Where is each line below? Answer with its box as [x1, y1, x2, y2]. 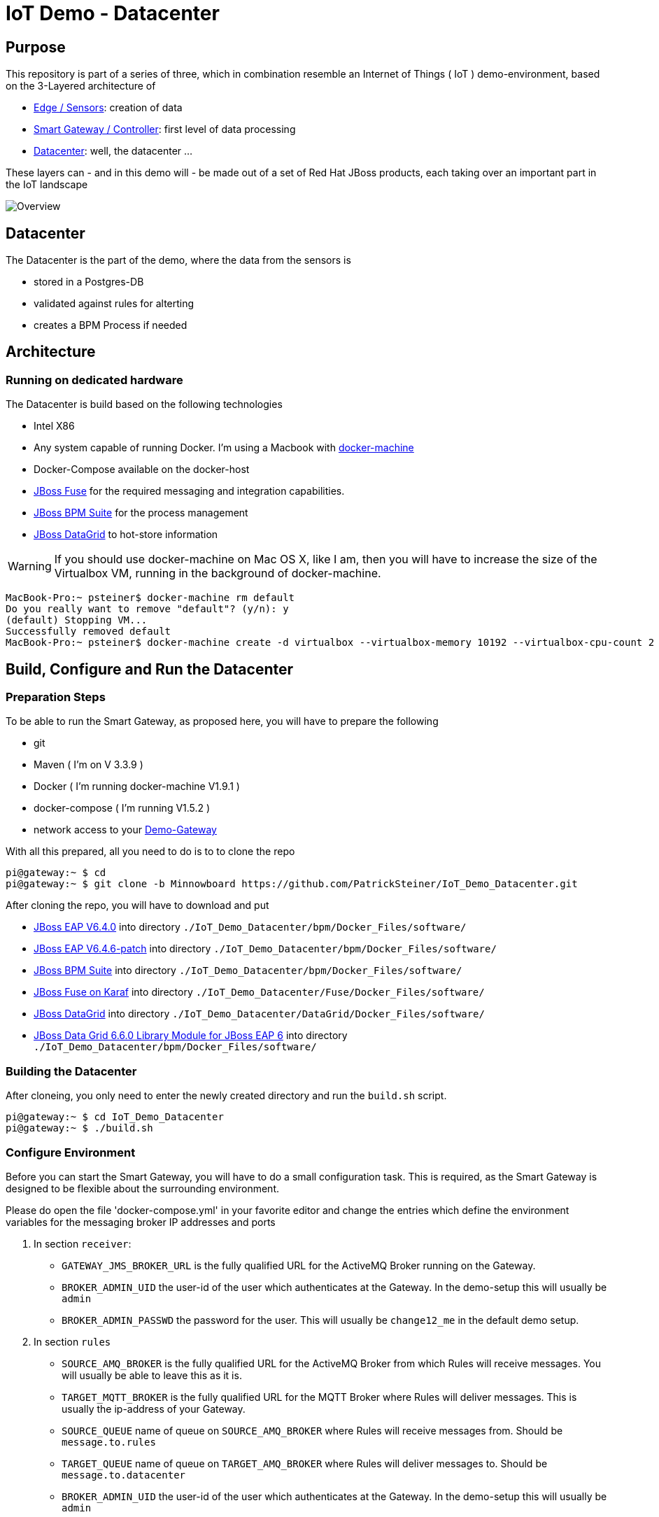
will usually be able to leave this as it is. [62, 1369, 242, 1381]
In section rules [34, 1335, 111, 1348]
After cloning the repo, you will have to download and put [6, 899, 269, 912]
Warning [8, 559, 52, 574]
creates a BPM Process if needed [34, 319, 187, 332]
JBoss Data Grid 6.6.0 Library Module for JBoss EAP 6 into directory [34, 1029, 348, 1042]
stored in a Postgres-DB [34, 276, 144, 288]
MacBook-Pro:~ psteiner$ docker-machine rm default [6, 592, 295, 604]
